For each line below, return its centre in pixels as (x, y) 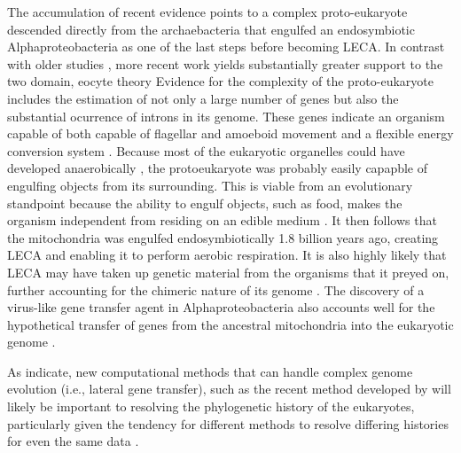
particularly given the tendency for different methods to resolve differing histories (228, 423)
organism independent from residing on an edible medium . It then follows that (222, 220)
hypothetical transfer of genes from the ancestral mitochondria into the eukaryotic (230, 324)
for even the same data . (73, 441)
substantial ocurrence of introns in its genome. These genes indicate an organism (226, 116)
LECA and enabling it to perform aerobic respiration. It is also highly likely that (227, 255)
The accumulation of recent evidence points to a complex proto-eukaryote (207, 12)
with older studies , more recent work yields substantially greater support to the (225, 63)
